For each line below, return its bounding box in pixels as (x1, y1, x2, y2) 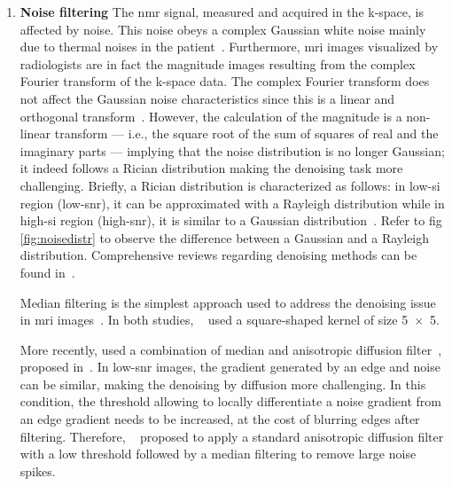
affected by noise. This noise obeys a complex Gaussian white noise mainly (19, 20, 426, 38)
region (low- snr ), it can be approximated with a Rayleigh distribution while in (19, 193, 445, 212)
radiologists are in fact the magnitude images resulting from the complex (19, 54, 416, 73)
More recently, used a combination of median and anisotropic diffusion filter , (19, 340, 442, 358)
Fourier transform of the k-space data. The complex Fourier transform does (19, 72, 430, 90)
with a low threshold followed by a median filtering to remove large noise (19, 444, 417, 463)
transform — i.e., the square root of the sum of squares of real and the (54, 124, 439, 143)
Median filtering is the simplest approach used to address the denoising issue (19, 293, 436, 311)
